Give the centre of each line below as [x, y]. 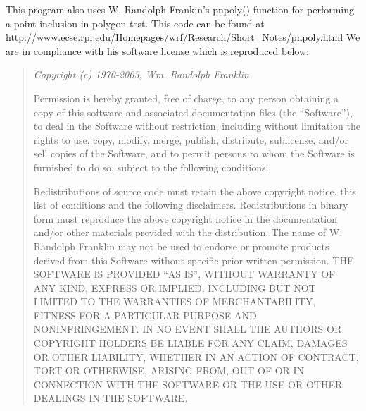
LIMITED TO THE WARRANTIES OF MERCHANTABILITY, [175, 301]
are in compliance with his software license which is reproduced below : [157, 50]
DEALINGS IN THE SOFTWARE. [111, 398]
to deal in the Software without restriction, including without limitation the [197, 126]
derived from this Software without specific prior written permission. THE [194, 260]
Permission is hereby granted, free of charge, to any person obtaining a [186, 98]
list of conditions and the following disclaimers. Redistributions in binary [191, 205]
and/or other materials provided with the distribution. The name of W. [188, 232]
